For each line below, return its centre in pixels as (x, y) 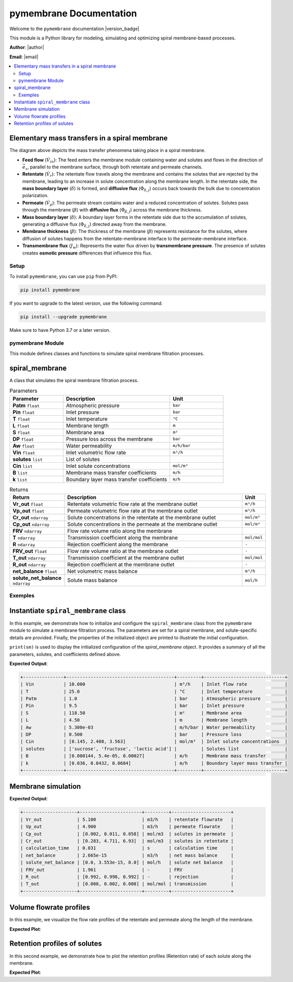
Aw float (24, 445)
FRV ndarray (27, 531)
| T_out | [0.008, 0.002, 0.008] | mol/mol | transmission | (127, 884)
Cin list (23, 466)
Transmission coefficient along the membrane (123, 538)
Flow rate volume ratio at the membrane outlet (123, 551)
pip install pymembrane (50, 290)
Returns (19, 489)
